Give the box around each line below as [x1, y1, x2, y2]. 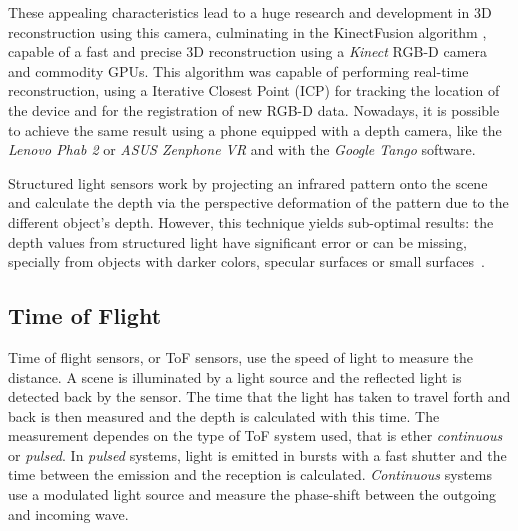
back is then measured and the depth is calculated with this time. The [8, 405, 440, 426]
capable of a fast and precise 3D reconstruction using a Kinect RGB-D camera [8, 41, 488, 62]
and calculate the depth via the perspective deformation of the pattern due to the [8, 192, 509, 213]
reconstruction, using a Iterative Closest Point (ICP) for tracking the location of [8, 80, 500, 101]
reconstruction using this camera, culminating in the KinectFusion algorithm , [8, 21, 487, 42]
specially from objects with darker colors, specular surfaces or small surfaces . [8, 251, 485, 272]
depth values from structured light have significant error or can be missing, [8, 231, 467, 252]
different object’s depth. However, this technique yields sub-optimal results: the [8, 211, 494, 232]
